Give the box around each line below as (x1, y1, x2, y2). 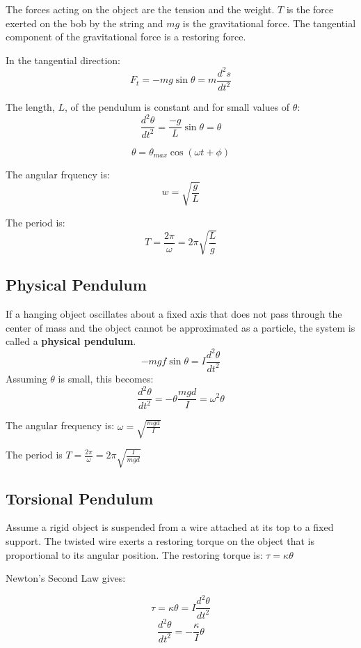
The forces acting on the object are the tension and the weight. (6, 2, 275, 16)
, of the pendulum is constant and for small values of (65, 100, 290, 114)
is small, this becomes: (58, 371, 154, 385)
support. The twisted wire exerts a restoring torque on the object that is (6, 534, 314, 548)
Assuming (6, 371, 47, 385)
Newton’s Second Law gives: (6, 571, 126, 585)
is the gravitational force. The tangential (182, 15, 356, 30)
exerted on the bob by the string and (6, 15, 163, 30)
